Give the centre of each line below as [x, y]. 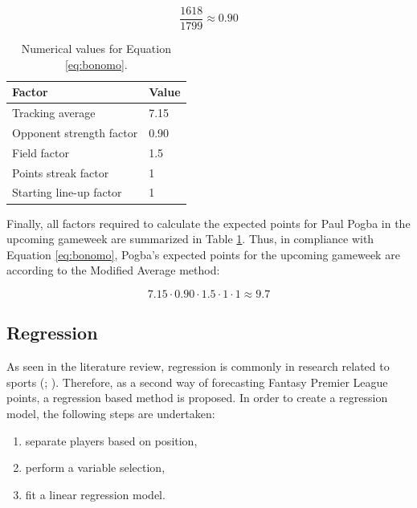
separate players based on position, [111, 440]
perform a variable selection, [95, 467]
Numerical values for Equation [96, 49]
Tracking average [54, 113]
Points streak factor [61, 172]
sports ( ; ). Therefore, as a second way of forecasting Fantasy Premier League [197, 382]
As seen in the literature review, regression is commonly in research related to [198, 366]
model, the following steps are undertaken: [111, 413]
